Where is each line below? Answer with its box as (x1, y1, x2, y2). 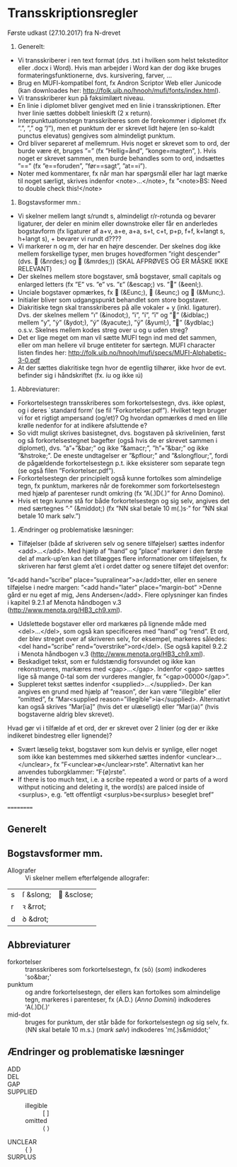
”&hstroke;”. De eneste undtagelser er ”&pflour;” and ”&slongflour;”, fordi (17, 451, 229, 459)
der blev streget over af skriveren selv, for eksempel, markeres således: (17, 634, 227, 643)
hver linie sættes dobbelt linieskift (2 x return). (17, 109, 152, 117)
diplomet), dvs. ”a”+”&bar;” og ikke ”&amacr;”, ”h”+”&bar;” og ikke (17, 444, 209, 452)
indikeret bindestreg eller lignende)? (7, 731, 112, 740)
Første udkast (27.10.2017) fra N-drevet (7, 28, 121, 37)
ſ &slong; (22, 889, 52, 899)
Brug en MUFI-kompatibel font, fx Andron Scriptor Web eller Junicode (17, 78, 221, 87)
